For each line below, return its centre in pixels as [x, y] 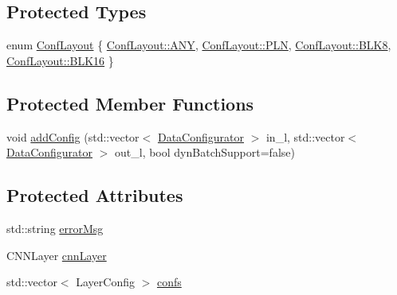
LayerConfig [105, 282]
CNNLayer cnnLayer [57, 255]
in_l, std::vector [305, 136]
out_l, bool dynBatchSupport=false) [205, 152]
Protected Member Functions [130, 103]
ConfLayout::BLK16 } [60, 60]
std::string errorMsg [55, 228]
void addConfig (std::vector [73, 136]
